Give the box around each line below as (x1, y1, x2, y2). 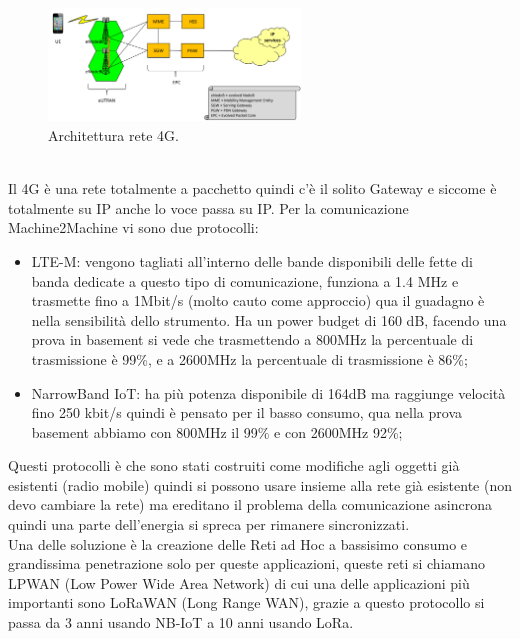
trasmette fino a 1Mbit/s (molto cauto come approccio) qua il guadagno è (31, 290, 485, 311)
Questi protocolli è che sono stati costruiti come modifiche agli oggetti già (8, 455, 460, 476)
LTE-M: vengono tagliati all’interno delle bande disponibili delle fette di (31, 250, 473, 271)
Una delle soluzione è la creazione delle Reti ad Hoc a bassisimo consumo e (8, 533, 468, 554)
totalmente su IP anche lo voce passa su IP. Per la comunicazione (8, 197, 409, 218)
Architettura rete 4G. (48, 124, 179, 145)
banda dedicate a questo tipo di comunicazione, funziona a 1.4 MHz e (31, 270, 459, 291)
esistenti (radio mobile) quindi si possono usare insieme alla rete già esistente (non (8, 474, 512, 495)
